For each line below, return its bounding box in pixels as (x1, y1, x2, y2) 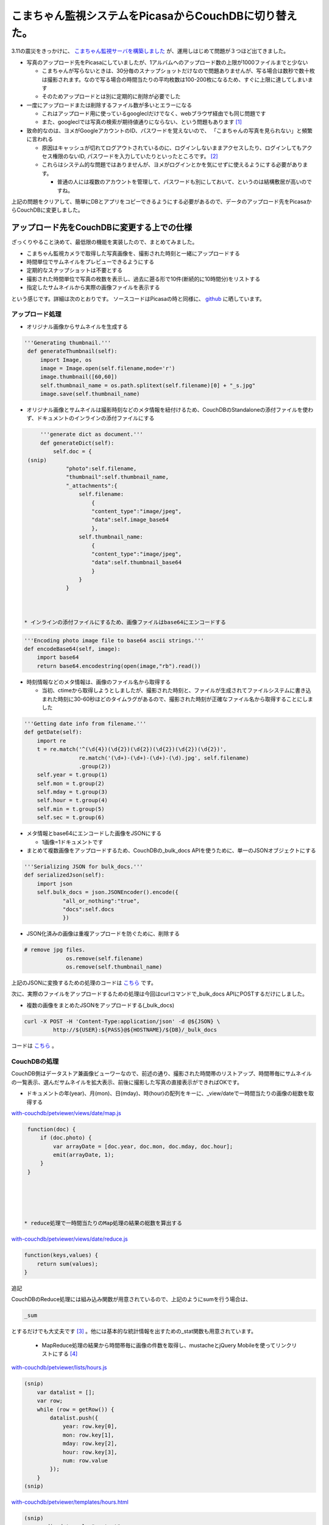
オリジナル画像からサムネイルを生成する (26, 323, 128, 330)
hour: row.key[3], (62, 1449, 118, 1455)
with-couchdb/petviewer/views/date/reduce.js (11, 1235, 128, 1243)
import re (37, 737, 66, 744)
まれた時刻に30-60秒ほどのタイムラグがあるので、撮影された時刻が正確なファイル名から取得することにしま (41, 695, 313, 703)
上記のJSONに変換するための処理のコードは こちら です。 (11, 979, 157, 986)
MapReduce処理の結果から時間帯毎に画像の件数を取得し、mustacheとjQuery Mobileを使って (41, 1341, 276, 1349)
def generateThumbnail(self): (27, 348, 118, 355)
